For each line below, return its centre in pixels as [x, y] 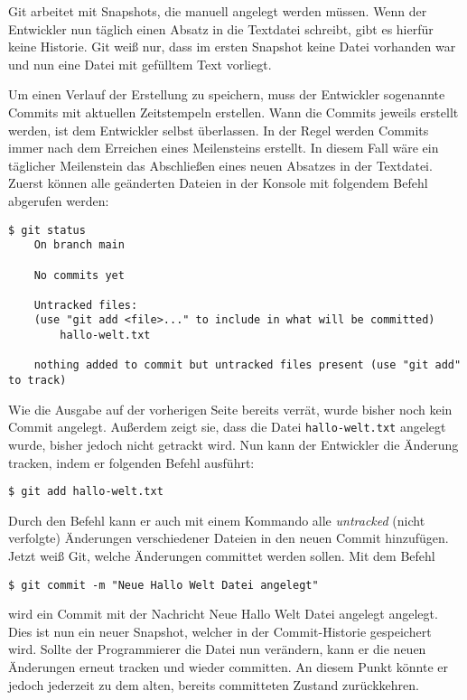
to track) [37, 381]
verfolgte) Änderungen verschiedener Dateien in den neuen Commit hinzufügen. [229, 538]
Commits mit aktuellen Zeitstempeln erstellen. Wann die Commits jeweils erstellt [233, 112]
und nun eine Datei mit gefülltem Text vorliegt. [140, 64]
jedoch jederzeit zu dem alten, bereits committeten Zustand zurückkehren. [214, 684]
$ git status [47, 230]
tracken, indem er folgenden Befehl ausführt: [131, 462]
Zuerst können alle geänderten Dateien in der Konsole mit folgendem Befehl [218, 183]
